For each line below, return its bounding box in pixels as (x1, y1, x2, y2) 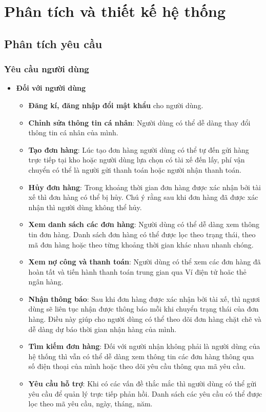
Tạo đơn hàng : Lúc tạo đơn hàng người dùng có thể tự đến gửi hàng (28, 144, 249, 155)
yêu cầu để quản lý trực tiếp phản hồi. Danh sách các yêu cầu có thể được (28, 388, 262, 399)
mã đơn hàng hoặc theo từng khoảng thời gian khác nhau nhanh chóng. (28, 239, 254, 250)
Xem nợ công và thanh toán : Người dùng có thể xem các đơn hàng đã (28, 256, 261, 267)
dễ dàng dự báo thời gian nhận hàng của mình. (28, 323, 177, 334)
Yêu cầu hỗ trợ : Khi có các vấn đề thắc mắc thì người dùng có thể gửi (28, 378, 257, 389)
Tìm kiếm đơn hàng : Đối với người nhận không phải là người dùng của (28, 341, 260, 352)
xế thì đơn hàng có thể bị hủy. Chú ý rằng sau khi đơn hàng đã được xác (28, 192, 258, 202)
